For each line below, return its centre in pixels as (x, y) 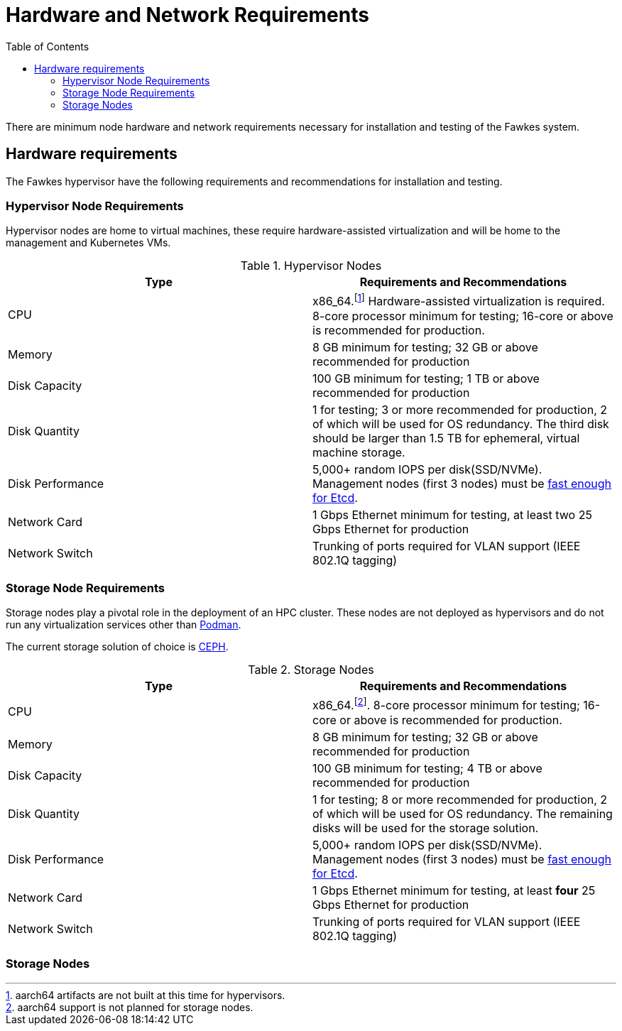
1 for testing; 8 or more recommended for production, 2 (460, 799)
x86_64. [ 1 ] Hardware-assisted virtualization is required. (459, 300)
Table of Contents (48, 46)
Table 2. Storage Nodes (311, 670)
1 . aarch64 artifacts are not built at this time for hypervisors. (146, 995)
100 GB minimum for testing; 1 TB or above (426, 378)
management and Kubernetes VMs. (88, 243)
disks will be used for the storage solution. (426, 828)
